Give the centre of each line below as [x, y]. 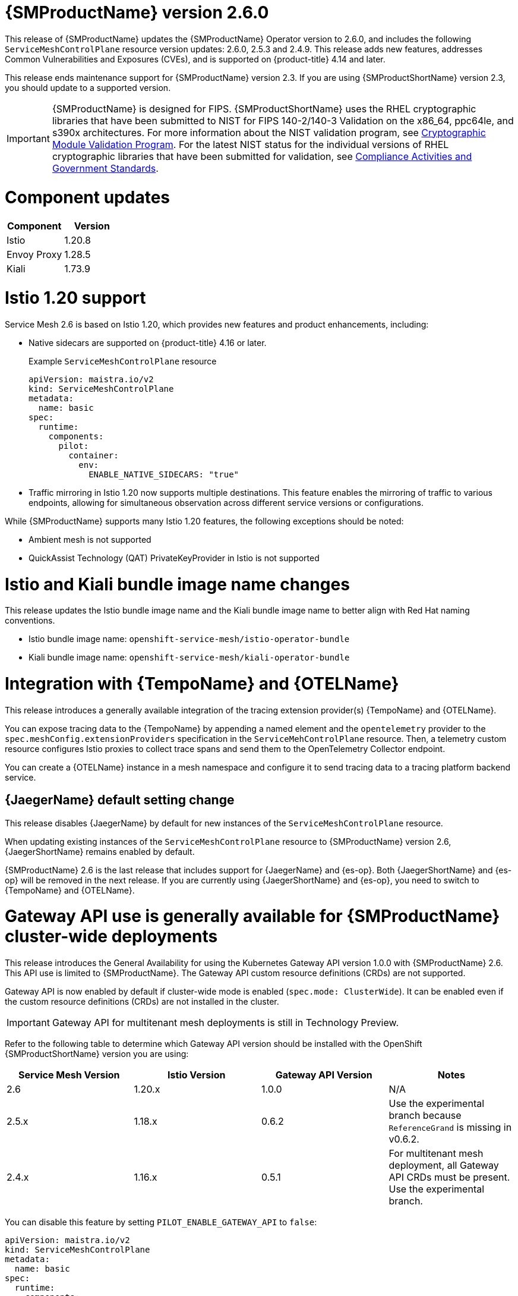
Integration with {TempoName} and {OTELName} [202, 684]
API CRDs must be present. [449, 1177]
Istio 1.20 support [75, 298]
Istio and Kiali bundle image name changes [177, 584]
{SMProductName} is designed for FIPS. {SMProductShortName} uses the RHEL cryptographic [264, 108]
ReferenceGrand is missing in [450, 1127]
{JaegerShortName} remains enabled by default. [100, 851]
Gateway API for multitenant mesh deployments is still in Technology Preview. [225, 1023]
